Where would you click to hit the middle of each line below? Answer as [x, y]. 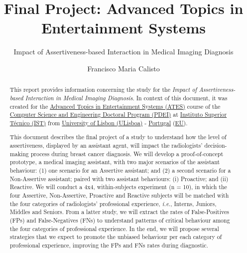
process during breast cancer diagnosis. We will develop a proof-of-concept [127, 153]
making [19, 153]
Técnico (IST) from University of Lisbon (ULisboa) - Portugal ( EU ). [99, 123]
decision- [216, 145]
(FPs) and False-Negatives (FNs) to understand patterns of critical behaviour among [120, 220]
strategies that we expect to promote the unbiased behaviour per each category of [116, 237]
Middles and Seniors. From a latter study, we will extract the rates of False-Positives [119, 212]
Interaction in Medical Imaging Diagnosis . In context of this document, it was [126, 98]
